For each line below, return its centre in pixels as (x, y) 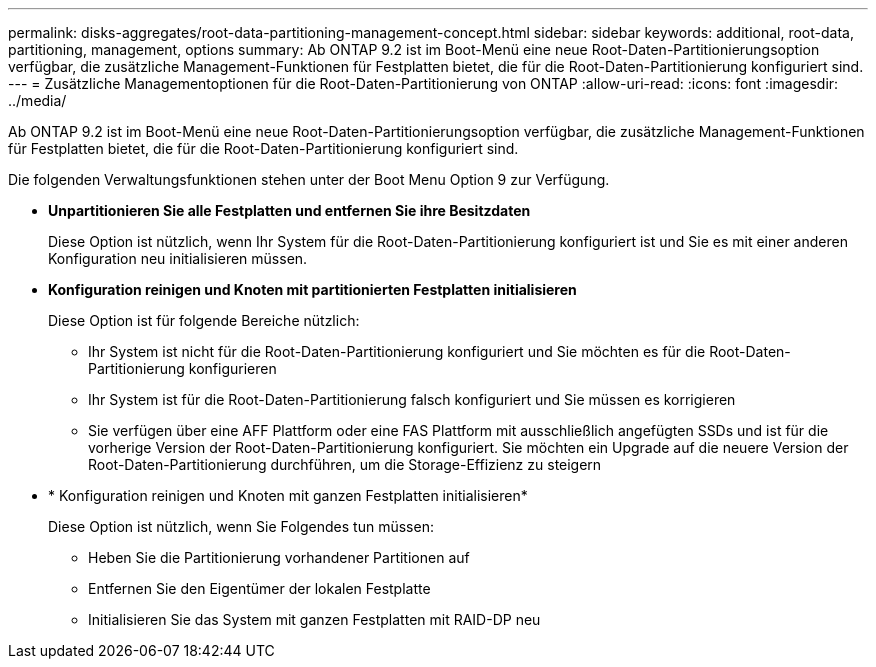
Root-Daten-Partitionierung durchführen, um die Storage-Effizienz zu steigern (345, 464)
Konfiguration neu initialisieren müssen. (178, 258)
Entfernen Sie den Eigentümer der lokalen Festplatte (259, 588)
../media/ (37, 100)
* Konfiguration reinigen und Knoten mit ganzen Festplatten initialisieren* (288, 495)
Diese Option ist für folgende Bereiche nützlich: (204, 320)
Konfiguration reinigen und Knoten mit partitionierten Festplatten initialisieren (312, 289)
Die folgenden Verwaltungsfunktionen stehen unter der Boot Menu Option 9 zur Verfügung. (309, 179)
